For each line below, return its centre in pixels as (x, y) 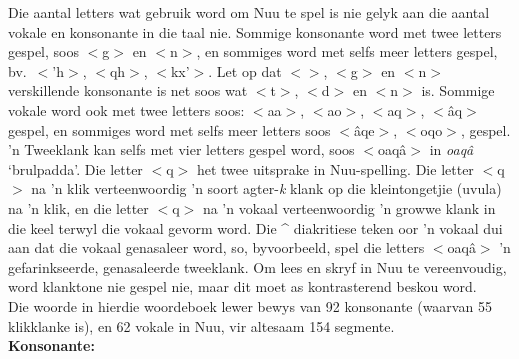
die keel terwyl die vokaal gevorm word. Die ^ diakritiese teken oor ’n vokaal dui (255, 227)
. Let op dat (245, 70)
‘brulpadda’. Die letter (75, 168)
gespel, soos (43, 51)
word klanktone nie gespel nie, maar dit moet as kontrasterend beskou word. (242, 286)
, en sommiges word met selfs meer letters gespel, (347, 51)
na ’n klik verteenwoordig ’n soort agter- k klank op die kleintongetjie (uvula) (266, 188)
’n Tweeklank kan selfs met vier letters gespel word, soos (181, 149)
